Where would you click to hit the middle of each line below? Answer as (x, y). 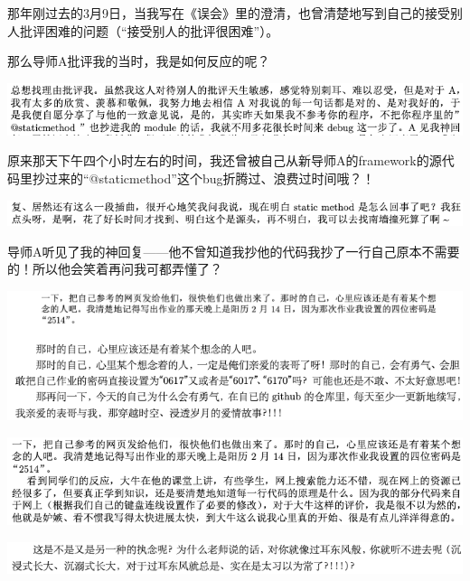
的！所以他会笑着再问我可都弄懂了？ (115, 269)
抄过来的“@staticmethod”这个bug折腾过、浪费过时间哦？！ (203, 178)
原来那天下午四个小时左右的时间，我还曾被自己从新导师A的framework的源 (225, 160)
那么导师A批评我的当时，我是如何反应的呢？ (139, 61)
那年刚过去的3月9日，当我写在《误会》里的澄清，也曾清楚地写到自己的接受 (229, 13)
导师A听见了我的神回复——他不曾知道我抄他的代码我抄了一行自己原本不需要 (234, 251)
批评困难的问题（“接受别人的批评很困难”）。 (149, 30)
